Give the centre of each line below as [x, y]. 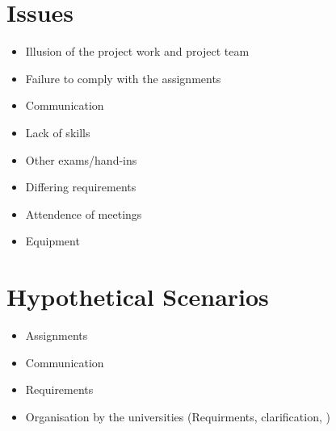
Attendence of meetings [84, 213]
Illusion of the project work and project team [137, 51]
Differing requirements [81, 187]
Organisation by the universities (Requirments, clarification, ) [178, 416]
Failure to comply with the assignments [123, 78]
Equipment [52, 241]
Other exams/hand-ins [81, 159]
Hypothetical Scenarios [138, 297]
